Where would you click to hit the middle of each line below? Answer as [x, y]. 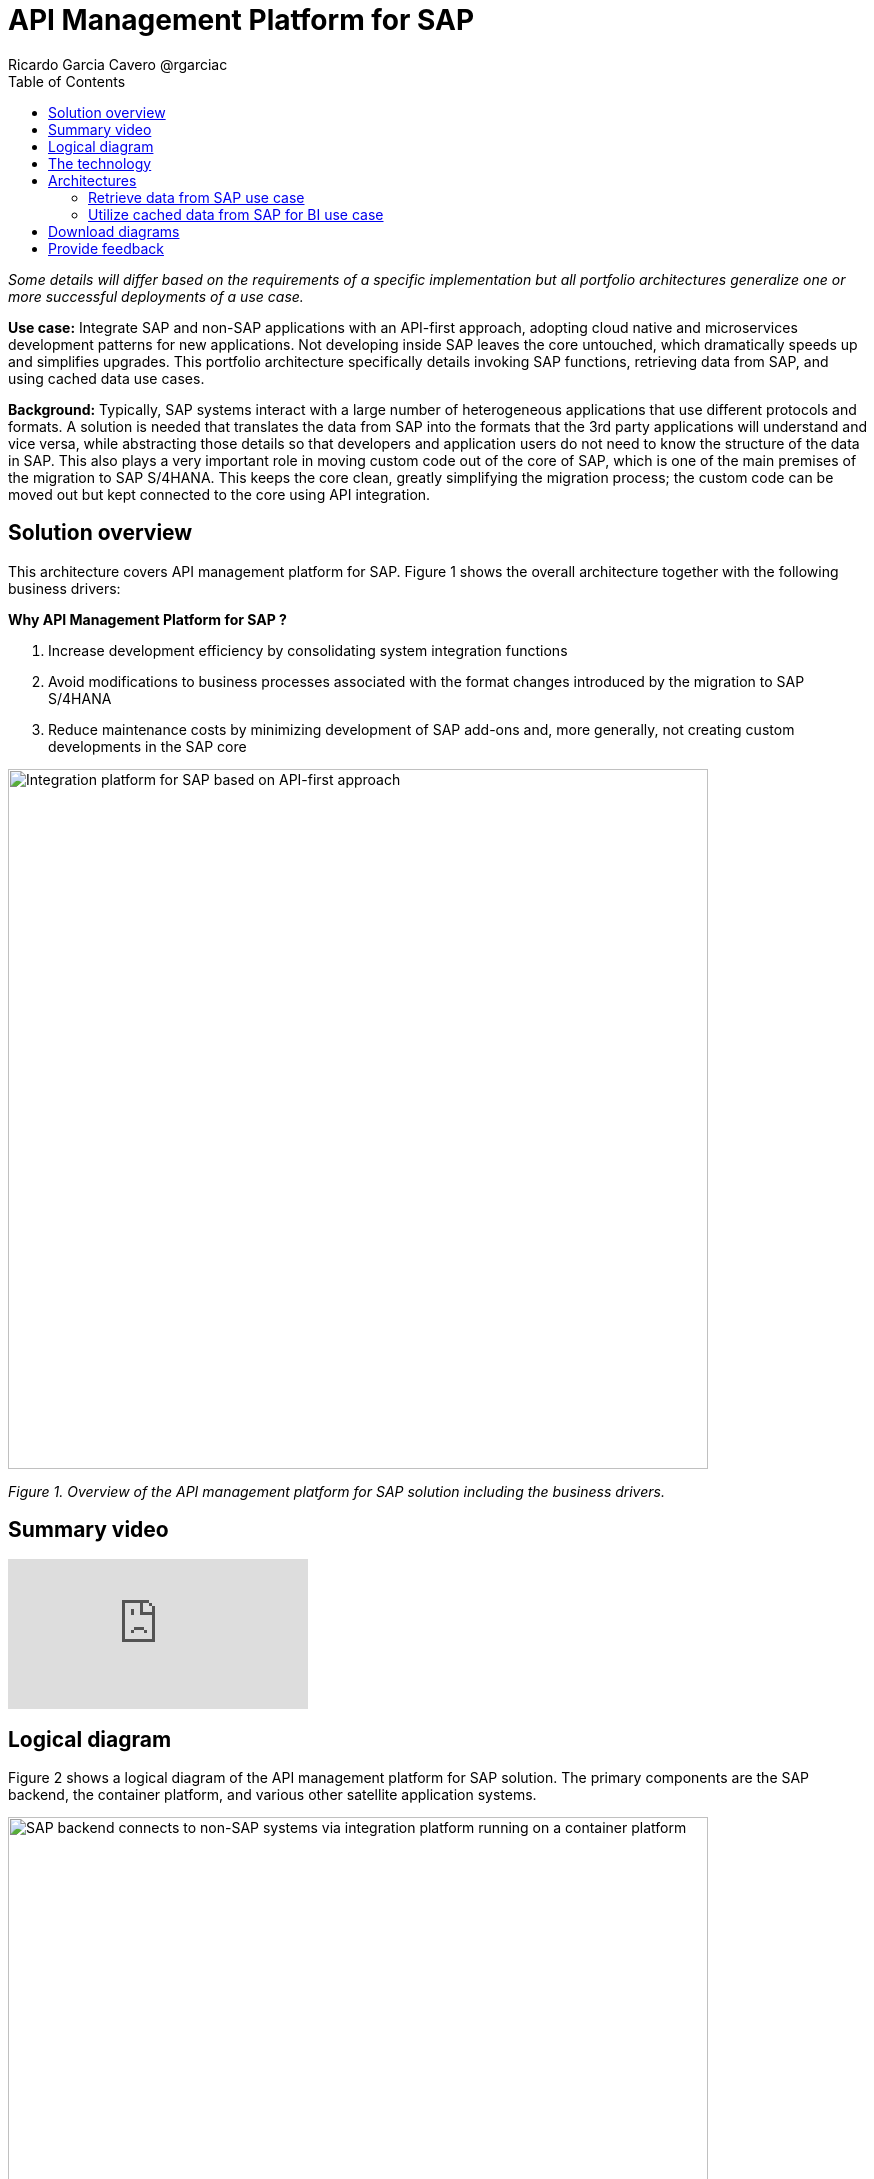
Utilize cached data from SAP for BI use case [236, 214]
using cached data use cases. [106, 378]
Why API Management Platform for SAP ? [147, 619]
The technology [100, 163]
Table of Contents [67, 81]
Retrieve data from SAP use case [196, 197]
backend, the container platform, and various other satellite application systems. [272, 1795]
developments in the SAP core [147, 746]
